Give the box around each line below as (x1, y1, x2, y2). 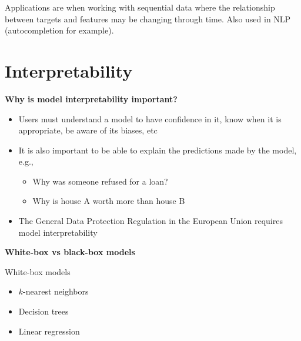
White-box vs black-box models (5, 246, 135, 258)
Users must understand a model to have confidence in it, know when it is (18, 112, 282, 125)
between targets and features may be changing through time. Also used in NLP (5, 12, 291, 25)
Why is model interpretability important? (5, 92, 178, 105)
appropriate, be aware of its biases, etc (18, 124, 158, 136)
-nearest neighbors (23, 285, 89, 297)
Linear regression (18, 325, 80, 337)
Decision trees (18, 305, 69, 317)
